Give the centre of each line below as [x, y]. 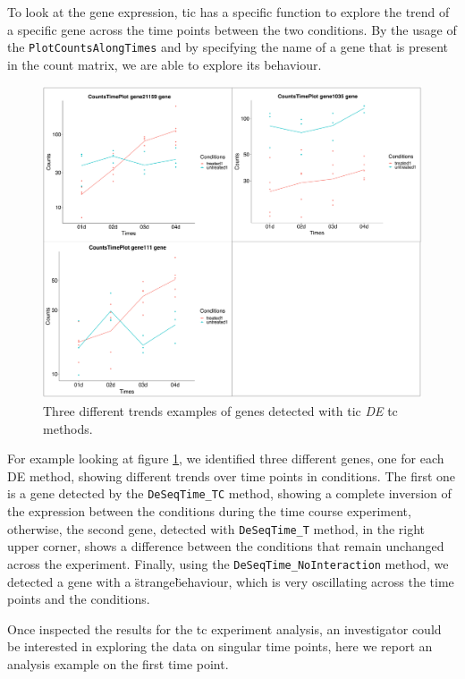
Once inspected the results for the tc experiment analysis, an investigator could [224, 628]
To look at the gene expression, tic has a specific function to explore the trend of [228, 12]
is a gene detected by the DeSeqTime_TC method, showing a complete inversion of [229, 493]
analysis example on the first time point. [118, 663]
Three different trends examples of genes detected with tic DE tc [220, 411]
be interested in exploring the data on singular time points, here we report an [220, 646]
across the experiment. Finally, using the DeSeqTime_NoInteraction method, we [228, 563]
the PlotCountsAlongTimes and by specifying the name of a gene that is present [228, 47]
